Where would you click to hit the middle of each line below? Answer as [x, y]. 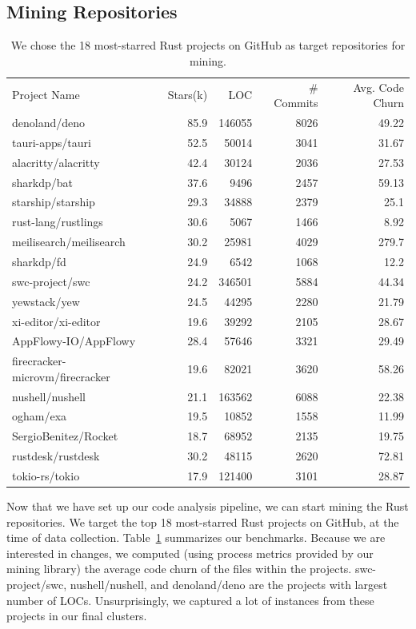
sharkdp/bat [42, 182]
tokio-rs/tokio [46, 476]
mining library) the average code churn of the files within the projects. [179, 569]
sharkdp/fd [39, 261]
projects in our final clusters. [77, 616]
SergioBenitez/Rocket [65, 436]
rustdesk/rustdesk [56, 456]
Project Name [46, 95]
